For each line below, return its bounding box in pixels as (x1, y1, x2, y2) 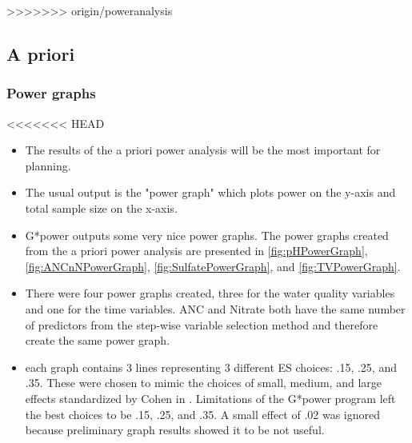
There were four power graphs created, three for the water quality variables (25, 285, 395, 301)
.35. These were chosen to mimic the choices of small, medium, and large (25, 374, 382, 391)
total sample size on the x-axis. (25, 199, 178, 216)
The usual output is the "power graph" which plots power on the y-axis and (25, 184, 396, 201)
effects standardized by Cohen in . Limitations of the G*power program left (25, 389, 396, 406)
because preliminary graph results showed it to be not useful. (25, 421, 325, 438)
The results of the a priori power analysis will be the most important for (25, 142, 381, 158)
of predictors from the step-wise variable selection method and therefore (25, 316, 378, 333)
